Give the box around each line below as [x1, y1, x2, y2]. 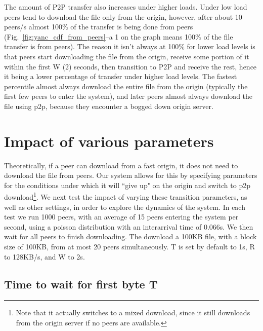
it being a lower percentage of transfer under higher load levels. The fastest [4, 71, 237, 82]
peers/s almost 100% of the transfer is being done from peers [4, 21, 193, 32]
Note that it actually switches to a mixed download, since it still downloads [16, 307, 250, 318]
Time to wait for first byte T [4, 276, 158, 291]
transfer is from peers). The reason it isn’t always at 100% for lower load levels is [4, 41, 255, 52]
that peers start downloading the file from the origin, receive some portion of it [4, 51, 249, 61]
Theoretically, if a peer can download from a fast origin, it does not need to [4, 160, 238, 170]
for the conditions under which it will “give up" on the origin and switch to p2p [4, 179, 250, 190]
